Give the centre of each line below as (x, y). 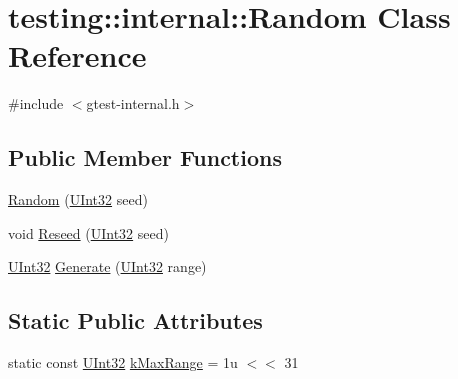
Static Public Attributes (135, 320)
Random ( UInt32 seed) (78, 199)
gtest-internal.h (133, 103)
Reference (77, 55)
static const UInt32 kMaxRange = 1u (123, 362)
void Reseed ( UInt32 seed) (88, 232)
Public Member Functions (145, 157)
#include (36, 103)
